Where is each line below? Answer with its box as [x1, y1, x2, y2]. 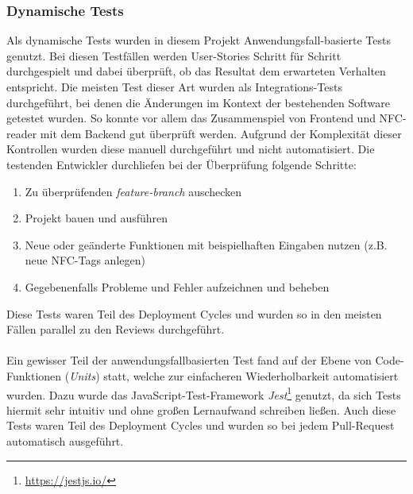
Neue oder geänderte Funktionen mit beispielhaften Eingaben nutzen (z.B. [25, 236, 388, 253]
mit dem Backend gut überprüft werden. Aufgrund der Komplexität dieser [40, 125, 402, 141]
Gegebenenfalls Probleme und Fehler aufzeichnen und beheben [25, 278, 330, 295]
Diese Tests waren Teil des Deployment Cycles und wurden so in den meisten [6, 305, 382, 322]
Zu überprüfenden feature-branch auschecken [25, 183, 242, 199]
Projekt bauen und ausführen [25, 210, 168, 226]
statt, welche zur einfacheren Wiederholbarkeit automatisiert [103, 367, 399, 384]
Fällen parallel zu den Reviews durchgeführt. [6, 321, 225, 338]
